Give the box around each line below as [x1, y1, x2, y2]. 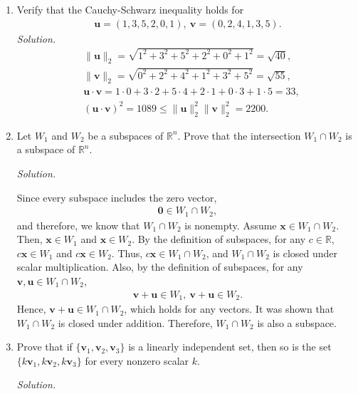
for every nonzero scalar [85, 353, 189, 368]
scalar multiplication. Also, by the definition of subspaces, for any [16, 259, 303, 274]
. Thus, [111, 245, 143, 260]
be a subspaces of [88, 128, 164, 142]
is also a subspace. [257, 315, 337, 330]
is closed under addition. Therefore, [58, 315, 213, 330]
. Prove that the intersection [177, 128, 301, 142]
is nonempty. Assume [184, 217, 277, 232]
